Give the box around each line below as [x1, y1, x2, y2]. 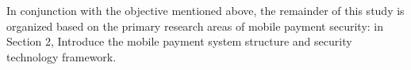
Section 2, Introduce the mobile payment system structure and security [6, 33, 352, 50]
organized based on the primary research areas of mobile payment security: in [6, 17, 384, 34]
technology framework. [6, 48, 117, 64]
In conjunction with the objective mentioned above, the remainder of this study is [6, 2, 405, 18]
